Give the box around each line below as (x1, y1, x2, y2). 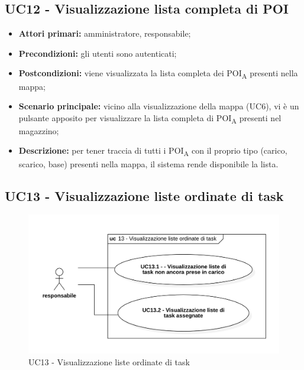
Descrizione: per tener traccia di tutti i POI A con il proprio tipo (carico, (18, 144, 287, 158)
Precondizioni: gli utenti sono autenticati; (18, 47, 177, 59)
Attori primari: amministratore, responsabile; (18, 27, 191, 40)
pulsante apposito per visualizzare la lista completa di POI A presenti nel (18, 111, 282, 125)
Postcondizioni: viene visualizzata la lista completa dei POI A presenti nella (18, 67, 298, 81)
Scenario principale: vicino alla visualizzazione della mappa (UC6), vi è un (18, 100, 299, 112)
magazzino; (18, 124, 59, 137)
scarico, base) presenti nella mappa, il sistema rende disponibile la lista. (18, 157, 279, 170)
